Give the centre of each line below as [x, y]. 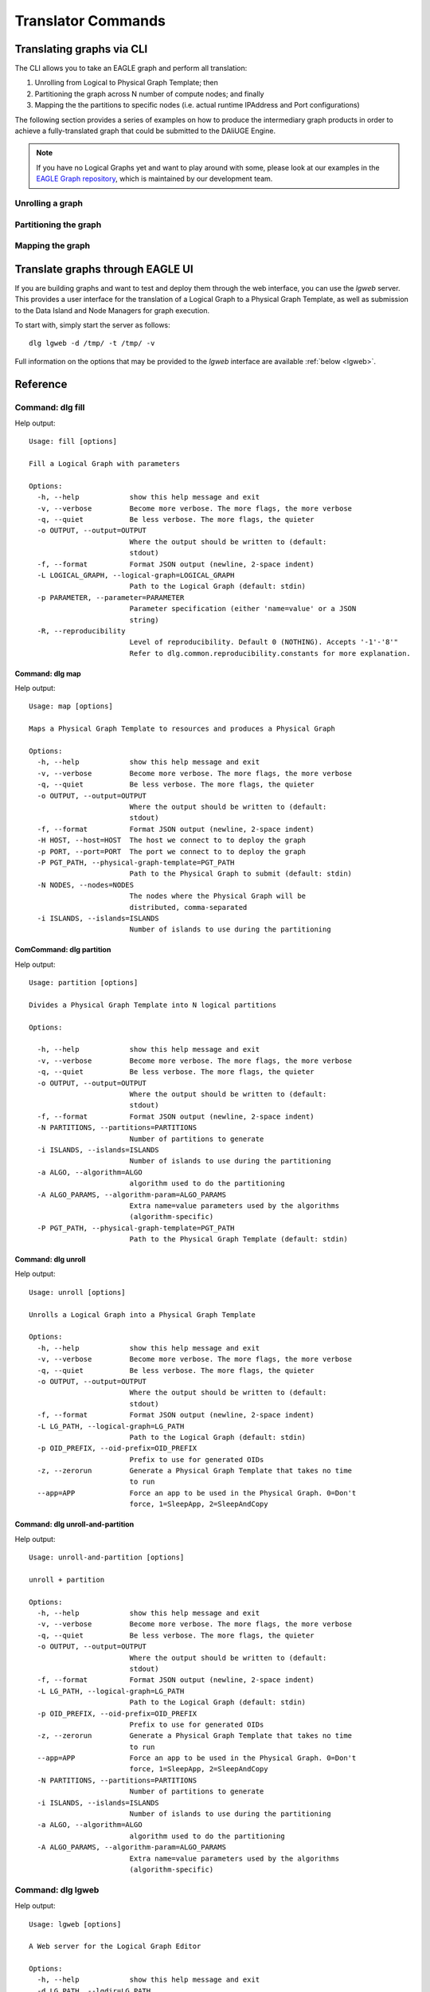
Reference [41, 384]
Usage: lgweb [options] [75, 1924]
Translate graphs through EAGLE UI [104, 269]
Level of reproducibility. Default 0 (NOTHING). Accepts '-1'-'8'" [264, 642]
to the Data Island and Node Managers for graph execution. [112, 310]
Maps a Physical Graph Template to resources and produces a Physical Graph [182, 729]
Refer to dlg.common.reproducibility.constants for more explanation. [270, 653]
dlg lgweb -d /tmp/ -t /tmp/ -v [92, 343]
